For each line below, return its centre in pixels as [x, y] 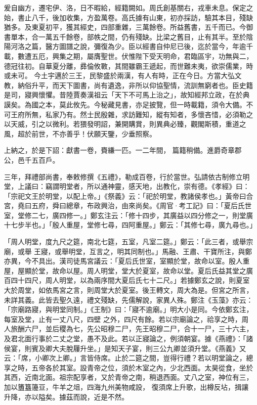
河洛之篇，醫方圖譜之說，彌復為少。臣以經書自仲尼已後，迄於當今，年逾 [128, 46]
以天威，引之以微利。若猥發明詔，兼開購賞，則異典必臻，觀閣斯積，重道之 [125, 124]
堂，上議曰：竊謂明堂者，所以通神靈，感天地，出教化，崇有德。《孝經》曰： [127, 186]
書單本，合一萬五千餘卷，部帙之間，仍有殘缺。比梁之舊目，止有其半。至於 [125, 36]
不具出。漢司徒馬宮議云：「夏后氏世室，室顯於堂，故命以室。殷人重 [140, 261]
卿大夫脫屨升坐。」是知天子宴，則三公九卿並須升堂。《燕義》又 [146, 348]
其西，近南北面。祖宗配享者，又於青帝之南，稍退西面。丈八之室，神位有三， [128, 377]
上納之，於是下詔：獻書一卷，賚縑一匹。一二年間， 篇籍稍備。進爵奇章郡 [123, 150]
